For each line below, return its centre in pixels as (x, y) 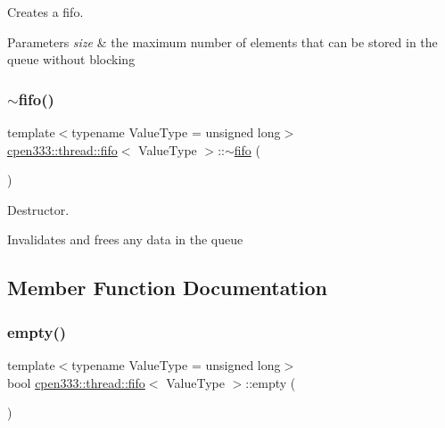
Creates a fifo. (45, 12)
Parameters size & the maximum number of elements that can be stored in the (222, 41)
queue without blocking (71, 59)
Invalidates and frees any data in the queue (125, 239)
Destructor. (38, 209)
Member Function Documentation (168, 288)
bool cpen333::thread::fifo (76, 382)
